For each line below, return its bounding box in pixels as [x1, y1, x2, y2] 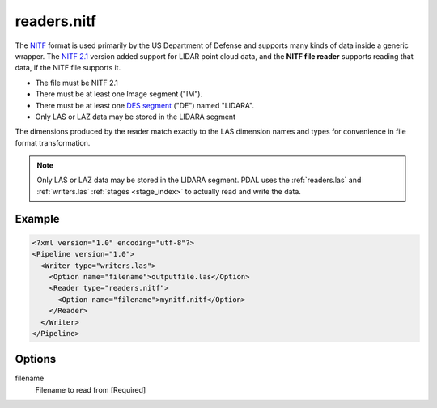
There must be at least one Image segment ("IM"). [35, 89, 202, 99]
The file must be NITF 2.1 [35, 78, 119, 87]
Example [15, 211, 60, 226]
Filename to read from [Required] [35, 385, 146, 394]
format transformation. [15, 138, 91, 147]
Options [15, 352, 57, 366]
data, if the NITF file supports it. [15, 63, 121, 73]
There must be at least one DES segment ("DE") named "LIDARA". [35, 100, 255, 110]
